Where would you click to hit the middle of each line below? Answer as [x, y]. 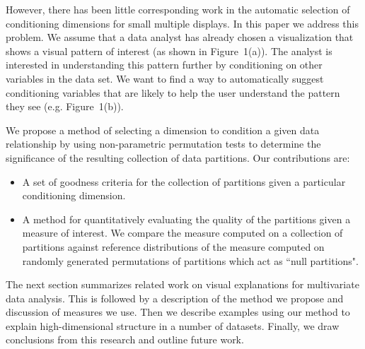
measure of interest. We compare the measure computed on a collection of [182, 233]
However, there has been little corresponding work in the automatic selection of [178, 9]
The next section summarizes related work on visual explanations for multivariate [182, 284]
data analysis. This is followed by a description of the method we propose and [175, 298]
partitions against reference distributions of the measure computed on [173, 246]
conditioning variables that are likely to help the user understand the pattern [173, 92]
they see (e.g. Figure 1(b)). [65, 106]
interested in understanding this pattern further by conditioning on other [164, 65]
